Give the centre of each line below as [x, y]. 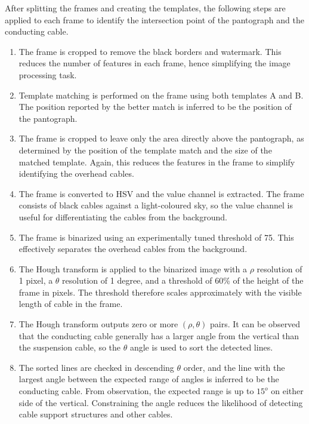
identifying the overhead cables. [76, 173]
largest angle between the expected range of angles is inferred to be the [149, 379]
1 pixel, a [36, 280]
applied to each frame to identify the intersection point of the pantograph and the [154, 19]
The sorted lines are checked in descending [96, 367]
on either [287, 391]
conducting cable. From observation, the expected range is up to [136, 391]
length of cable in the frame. [71, 304]
